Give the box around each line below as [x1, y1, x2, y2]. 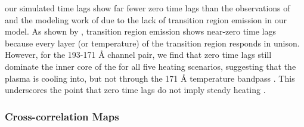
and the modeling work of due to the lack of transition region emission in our [5, 13, 287, 26]
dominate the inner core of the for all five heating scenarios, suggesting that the [5, 60, 296, 72]
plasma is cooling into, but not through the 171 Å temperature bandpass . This [5, 72, 295, 84]
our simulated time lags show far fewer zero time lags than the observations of [5, 2, 290, 14]
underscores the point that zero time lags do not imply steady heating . [5, 83, 266, 96]
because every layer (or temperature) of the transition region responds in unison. [5, 36, 300, 49]
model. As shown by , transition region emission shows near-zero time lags [5, 25, 276, 38]
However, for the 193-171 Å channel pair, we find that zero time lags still [5, 48, 272, 61]
